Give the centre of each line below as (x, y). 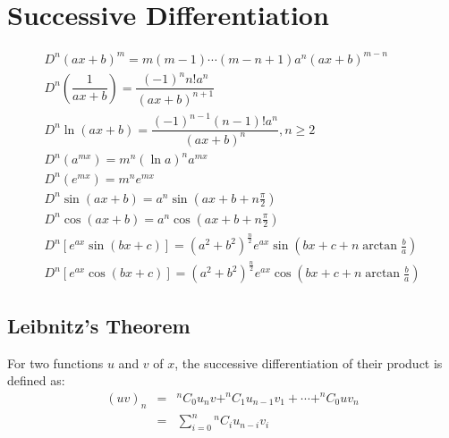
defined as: (36, 380)
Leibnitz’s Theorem (99, 325)
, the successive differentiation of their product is (309, 362)
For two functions (55, 362)
